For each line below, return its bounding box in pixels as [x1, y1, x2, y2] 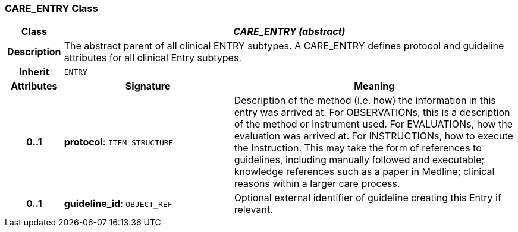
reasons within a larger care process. [234, 177, 400, 190]
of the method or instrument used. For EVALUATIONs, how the [234, 118, 513, 131]
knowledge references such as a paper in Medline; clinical [234, 166, 495, 178]
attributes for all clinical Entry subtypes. [64, 52, 241, 64]
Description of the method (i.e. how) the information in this [234, 94, 496, 107]
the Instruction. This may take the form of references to [234, 142, 482, 154]
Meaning [354, 80, 395, 93]
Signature [125, 80, 171, 93]
